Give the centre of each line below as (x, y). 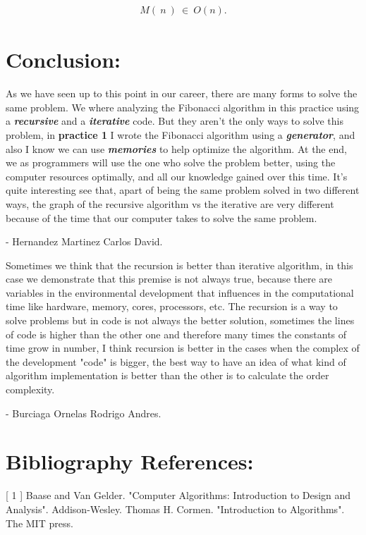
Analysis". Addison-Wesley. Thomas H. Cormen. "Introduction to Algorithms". (175, 509)
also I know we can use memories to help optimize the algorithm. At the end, (176, 148)
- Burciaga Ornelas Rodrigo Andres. (84, 413)
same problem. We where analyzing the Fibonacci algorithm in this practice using (183, 107)
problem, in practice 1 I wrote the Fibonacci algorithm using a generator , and (181, 134)
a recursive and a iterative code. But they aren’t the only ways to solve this (175, 121)
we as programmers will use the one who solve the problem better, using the (171, 162)
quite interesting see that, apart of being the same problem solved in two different (183, 190)
